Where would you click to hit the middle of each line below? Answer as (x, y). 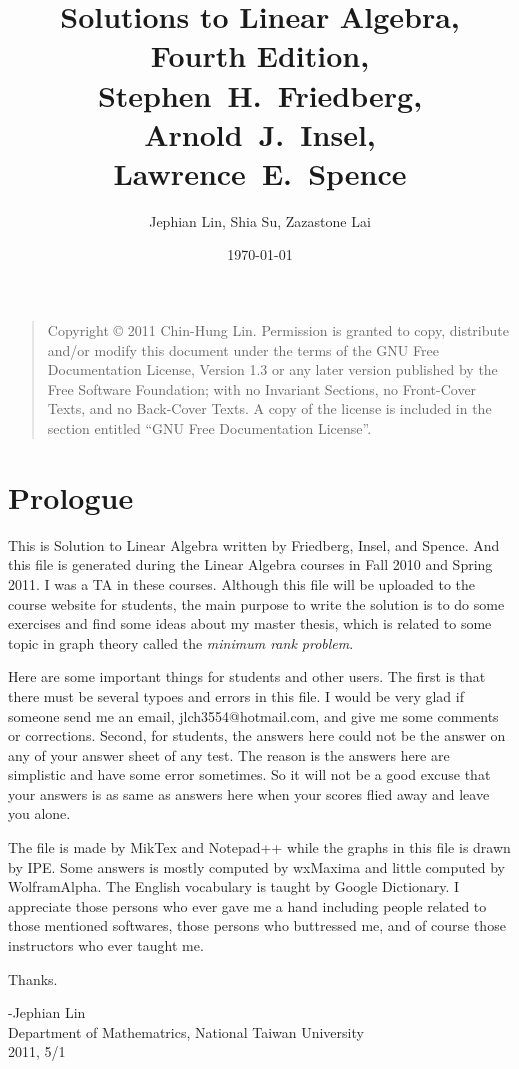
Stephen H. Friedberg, (260, 94)
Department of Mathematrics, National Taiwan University (186, 1031)
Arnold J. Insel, (260, 133)
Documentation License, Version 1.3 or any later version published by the (272, 369)
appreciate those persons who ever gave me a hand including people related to (247, 905)
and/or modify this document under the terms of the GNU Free (243, 349)
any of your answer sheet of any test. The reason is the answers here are (229, 754)
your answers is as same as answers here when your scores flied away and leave (249, 793)
